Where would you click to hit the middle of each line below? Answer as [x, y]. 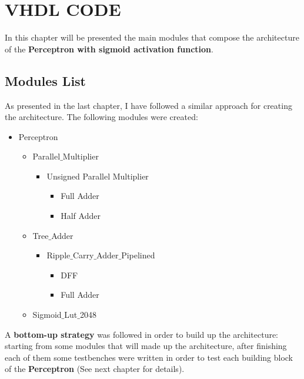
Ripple [59, 255]
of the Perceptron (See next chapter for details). [95, 369]
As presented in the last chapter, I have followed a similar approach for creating [148, 105]
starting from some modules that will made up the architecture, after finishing [146, 346]
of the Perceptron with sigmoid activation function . [109, 49]
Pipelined [138, 255]
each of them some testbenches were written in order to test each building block [149, 357]
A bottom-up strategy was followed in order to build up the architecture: [142, 334]
